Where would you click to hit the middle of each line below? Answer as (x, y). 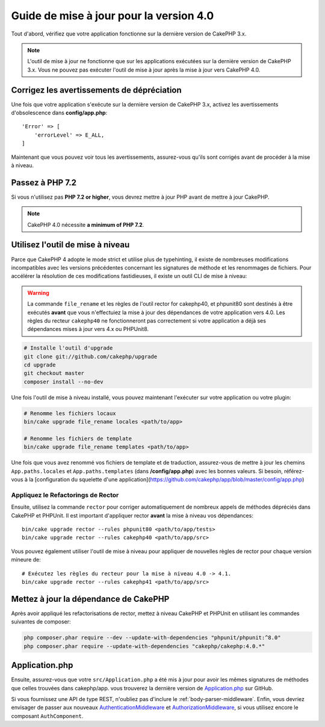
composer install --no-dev (63, 382)
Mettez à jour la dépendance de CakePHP (90, 599)
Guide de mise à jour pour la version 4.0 (113, 16)
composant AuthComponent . (47, 716)
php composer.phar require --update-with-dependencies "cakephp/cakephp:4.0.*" (144, 646)
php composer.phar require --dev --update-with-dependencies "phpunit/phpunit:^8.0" (152, 638)
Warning (38, 292)
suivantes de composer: (41, 622)
